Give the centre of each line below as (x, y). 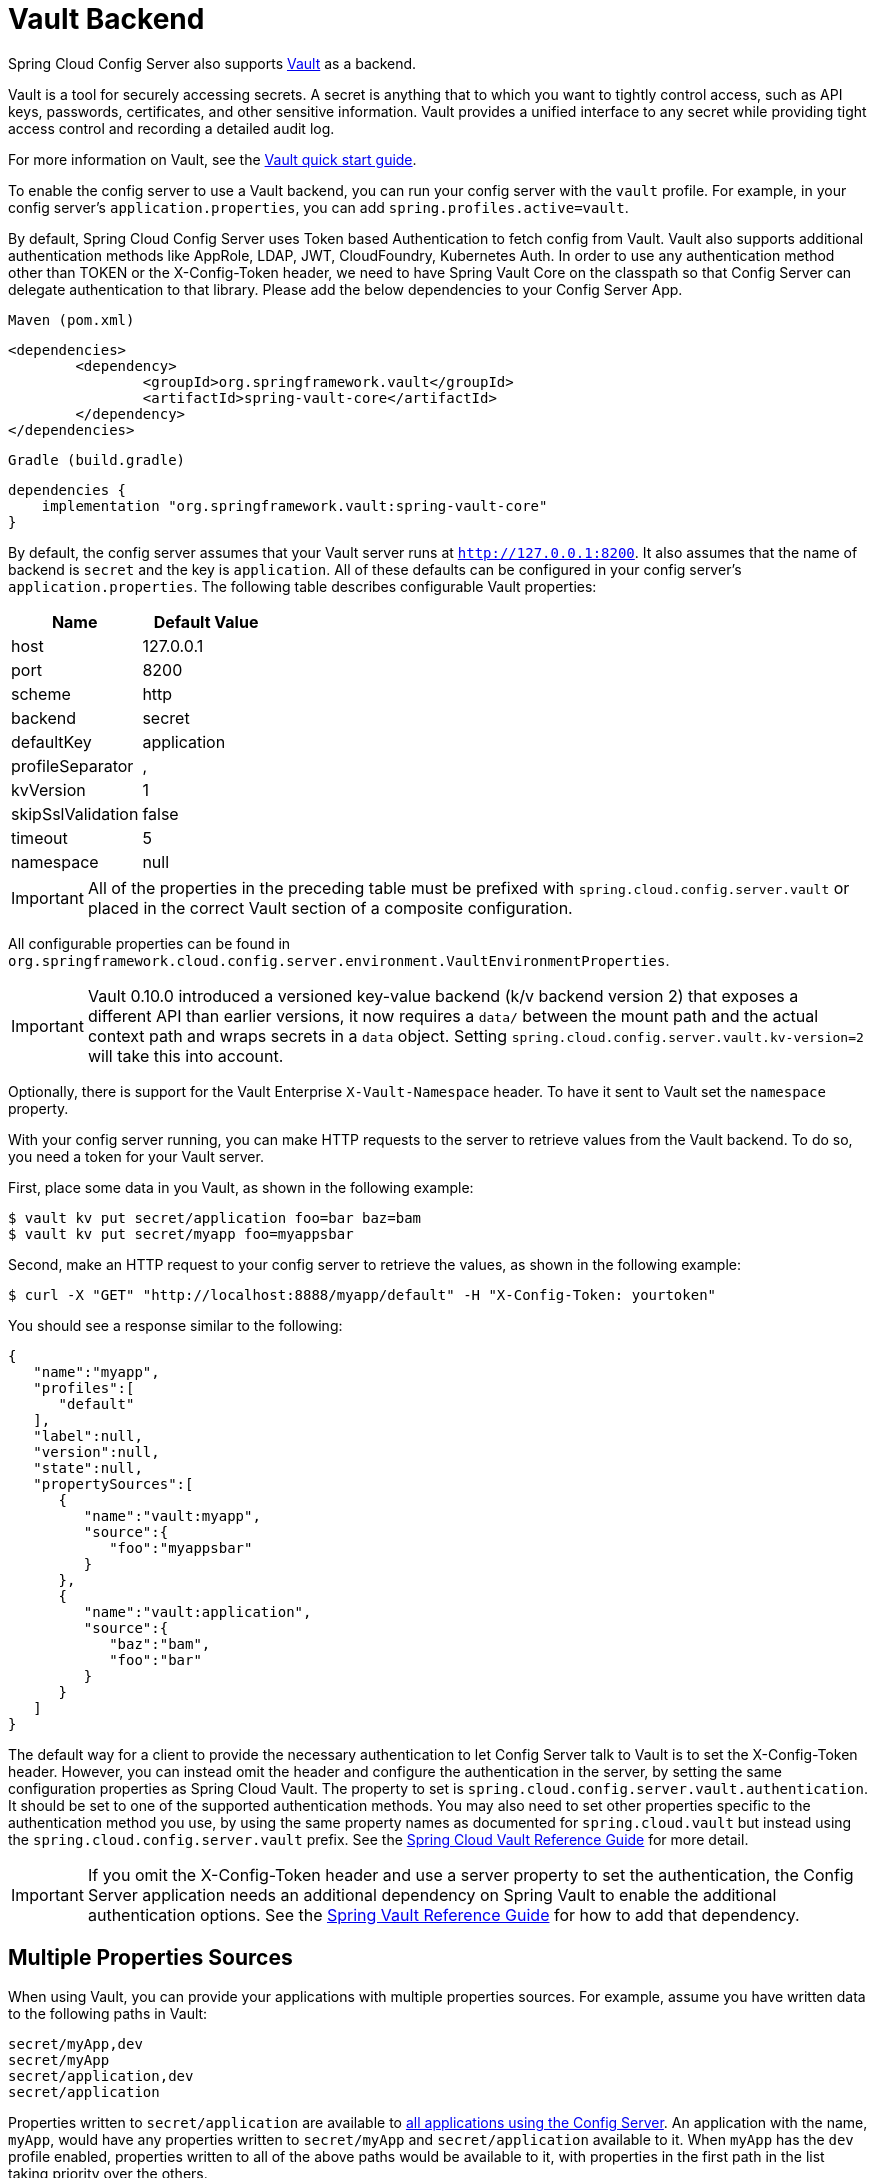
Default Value (206, 621)
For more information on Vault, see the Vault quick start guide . (212, 159)
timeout (39, 837)
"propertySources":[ (113, 1483)
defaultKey (51, 741)
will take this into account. (185, 1055)
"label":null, (88, 1435)
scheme (41, 693)
